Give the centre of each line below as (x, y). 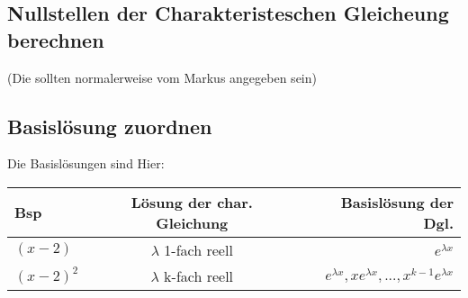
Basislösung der (397, 202)
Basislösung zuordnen (110, 126)
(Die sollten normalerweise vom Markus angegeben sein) (162, 77)
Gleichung (192, 222)
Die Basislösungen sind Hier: (86, 163)
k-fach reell (199, 275)
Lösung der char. (192, 202)
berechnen (56, 39)
